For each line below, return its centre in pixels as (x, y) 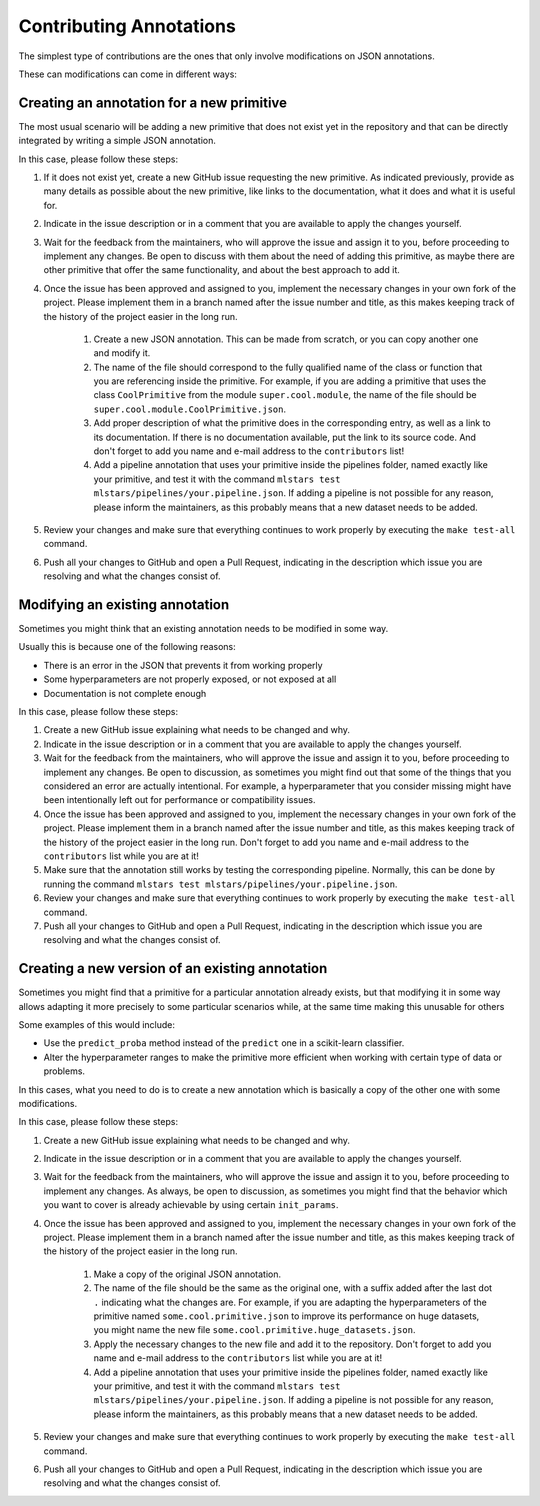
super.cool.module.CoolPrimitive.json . (190, 409)
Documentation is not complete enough (125, 693)
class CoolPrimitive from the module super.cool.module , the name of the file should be (285, 395)
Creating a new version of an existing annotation (173, 968)
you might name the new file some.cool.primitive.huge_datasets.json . (254, 1330)
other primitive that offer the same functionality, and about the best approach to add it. (221, 270)
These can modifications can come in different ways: (127, 74)
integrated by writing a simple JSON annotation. (117, 141)
